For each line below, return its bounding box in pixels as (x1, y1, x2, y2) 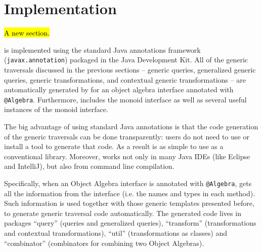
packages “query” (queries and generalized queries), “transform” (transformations (4, 218, 256, 228)
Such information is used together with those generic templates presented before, (4, 198, 254, 208)
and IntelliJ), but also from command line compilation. (4, 161, 174, 171)
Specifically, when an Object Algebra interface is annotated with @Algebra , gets (4, 177, 252, 188)
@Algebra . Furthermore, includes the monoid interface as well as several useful (4, 94, 247, 104)
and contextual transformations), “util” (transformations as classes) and (4, 228, 228, 238)
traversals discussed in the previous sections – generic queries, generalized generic (4, 64, 256, 75)
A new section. (4, 27, 50, 38)
